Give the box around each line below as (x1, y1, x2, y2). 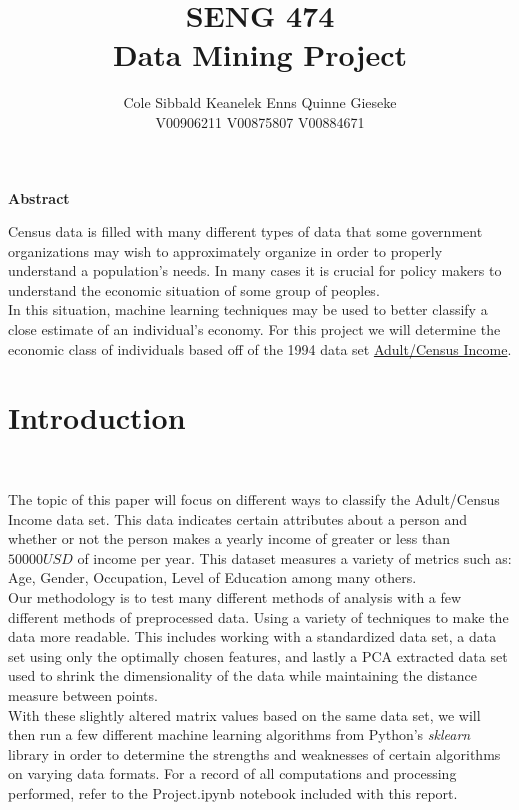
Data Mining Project (113, 34, 407, 75)
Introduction (8, 397, 186, 438)
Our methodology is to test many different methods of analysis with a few (8, 586, 462, 607)
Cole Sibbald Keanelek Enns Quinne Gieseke (123, 92, 397, 113)
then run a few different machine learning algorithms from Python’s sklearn (8, 724, 471, 745)
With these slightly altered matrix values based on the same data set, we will (8, 704, 481, 725)
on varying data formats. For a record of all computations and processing (8, 763, 457, 784)
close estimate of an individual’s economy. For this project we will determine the (8, 319, 501, 340)
